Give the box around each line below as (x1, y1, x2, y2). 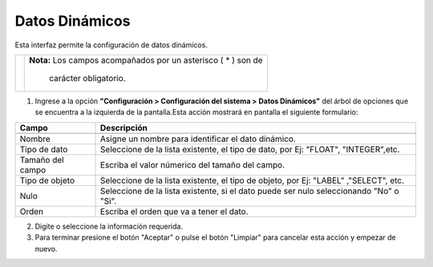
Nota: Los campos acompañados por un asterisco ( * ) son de (29, 55, 264, 66)
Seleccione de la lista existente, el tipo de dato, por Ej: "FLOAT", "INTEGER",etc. (100, 144, 400, 155)
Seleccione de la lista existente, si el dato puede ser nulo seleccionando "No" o (100, 185, 400, 196)
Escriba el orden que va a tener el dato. (100, 205, 249, 216)
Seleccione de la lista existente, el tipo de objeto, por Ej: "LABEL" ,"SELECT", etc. (100, 175, 405, 186)
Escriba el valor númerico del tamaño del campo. (100, 159, 285, 170)
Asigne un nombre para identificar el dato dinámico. (100, 133, 296, 144)
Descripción (100, 122, 148, 133)
